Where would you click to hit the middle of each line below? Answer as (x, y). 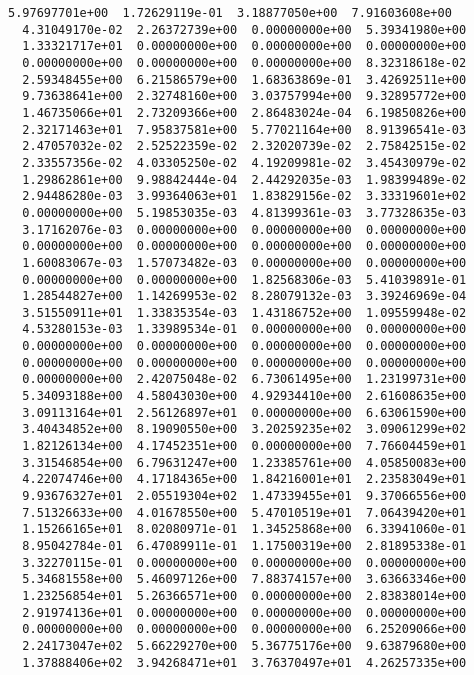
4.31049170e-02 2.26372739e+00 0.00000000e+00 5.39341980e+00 (244, 29)
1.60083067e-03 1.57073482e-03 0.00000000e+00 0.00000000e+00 (244, 262)
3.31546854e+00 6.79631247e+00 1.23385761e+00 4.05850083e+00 (244, 462)
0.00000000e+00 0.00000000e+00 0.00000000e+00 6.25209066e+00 (244, 629)
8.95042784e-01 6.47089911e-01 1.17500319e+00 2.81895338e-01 (244, 546)
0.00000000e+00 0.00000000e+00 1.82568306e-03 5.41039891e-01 (244, 279)
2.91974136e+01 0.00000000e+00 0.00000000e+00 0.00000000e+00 (244, 612)
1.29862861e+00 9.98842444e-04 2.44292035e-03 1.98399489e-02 (244, 179)
